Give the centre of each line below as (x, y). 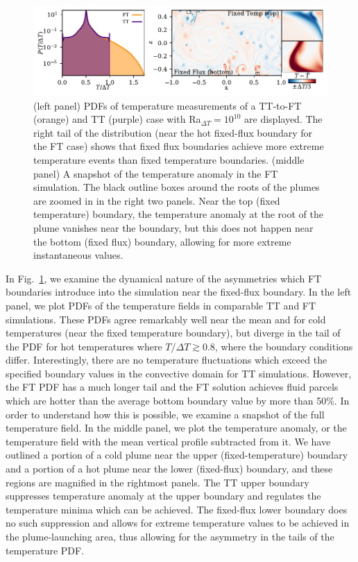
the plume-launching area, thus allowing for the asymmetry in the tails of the (170, 536)
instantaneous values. (78, 255)
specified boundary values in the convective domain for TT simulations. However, (179, 373)
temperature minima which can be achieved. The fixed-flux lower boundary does (177, 509)
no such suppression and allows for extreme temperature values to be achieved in (178, 523)
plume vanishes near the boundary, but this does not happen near (173, 227)
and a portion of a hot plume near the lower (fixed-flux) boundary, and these (169, 469)
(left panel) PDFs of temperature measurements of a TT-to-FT (168, 105)
